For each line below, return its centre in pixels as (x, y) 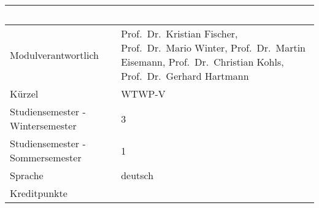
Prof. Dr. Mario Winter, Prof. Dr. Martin (213, 48)
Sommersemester (46, 157)
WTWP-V (143, 94)
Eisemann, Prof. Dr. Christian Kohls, (202, 62)
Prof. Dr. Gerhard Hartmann (185, 76)
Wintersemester (43, 125)
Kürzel (24, 94)
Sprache (27, 175)
